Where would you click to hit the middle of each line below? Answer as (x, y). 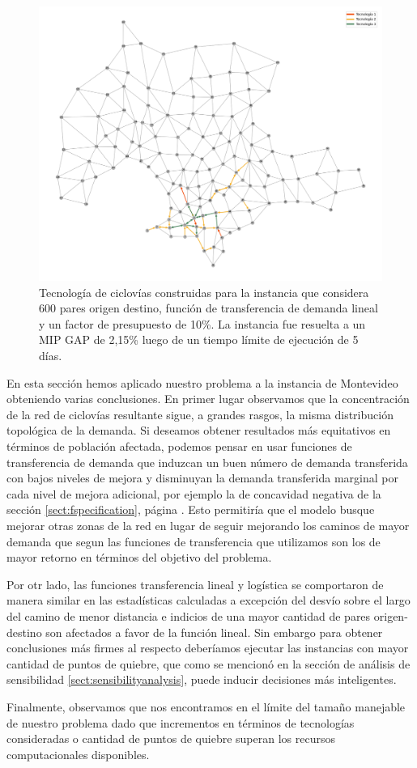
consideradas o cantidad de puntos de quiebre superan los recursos (171, 738)
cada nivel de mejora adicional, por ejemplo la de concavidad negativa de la (194, 493)
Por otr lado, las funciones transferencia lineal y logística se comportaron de (195, 584)
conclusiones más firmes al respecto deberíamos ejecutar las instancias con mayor (208, 648)
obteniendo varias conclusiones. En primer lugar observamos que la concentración (208, 399)
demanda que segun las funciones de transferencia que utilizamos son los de (194, 541)
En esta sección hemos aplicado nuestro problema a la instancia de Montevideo (202, 382)
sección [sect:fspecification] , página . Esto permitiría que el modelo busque (191, 509)
